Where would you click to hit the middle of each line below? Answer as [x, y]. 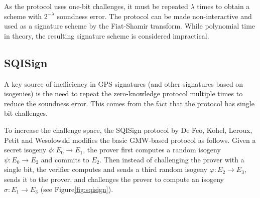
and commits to [65, 159]
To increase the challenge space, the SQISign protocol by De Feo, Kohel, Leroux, [128, 130]
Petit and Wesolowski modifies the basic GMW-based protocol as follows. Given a [130, 140]
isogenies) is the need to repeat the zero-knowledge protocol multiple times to [123, 93]
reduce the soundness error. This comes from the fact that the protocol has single [129, 103]
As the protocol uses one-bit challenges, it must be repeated [96, 6]
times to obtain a [223, 6]
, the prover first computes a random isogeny [152, 150]
